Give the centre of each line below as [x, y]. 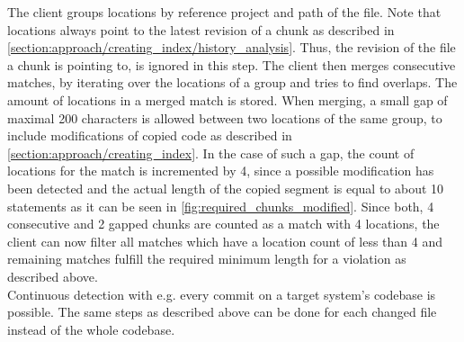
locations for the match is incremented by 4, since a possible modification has [221, 171]
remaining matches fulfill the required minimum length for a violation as [207, 259]
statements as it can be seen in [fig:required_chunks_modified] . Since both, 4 [221, 206]
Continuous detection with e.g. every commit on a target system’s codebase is [222, 294]
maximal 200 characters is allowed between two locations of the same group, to [225, 117]
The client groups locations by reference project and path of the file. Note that [224, 12]
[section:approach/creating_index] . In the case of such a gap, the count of [211, 153]
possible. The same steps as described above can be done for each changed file [222, 312]
